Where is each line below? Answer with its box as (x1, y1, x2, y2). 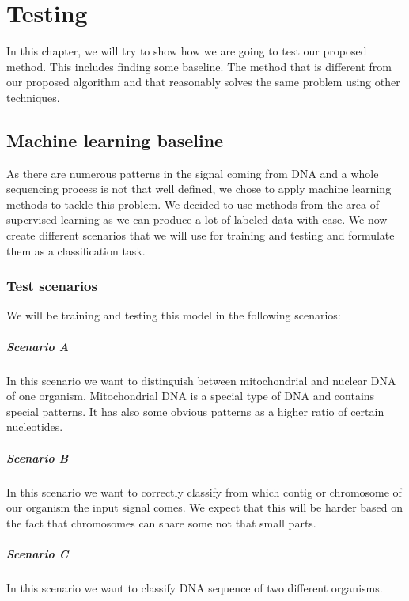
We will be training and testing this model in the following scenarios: (6, 307, 341, 323)
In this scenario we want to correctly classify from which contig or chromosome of (6, 483, 402, 500)
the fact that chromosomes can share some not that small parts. (6, 514, 316, 531)
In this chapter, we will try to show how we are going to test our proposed (6, 43, 367, 59)
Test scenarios (6, 276, 97, 296)
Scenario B (6, 449, 69, 466)
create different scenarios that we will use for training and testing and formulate (6, 227, 395, 244)
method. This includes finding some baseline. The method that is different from (6, 58, 392, 74)
